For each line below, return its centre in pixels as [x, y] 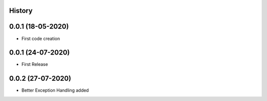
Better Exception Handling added [55, 90]
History [21, 11]
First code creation [41, 38]
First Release [35, 64]
